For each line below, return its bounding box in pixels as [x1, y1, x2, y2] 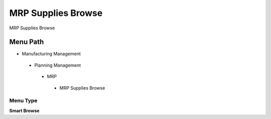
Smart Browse [9, 108, 40, 114]
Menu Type [9, 97, 38, 104]
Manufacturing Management [22, 51, 81, 57]
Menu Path [9, 38, 44, 46]
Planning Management [34, 62, 81, 68]
